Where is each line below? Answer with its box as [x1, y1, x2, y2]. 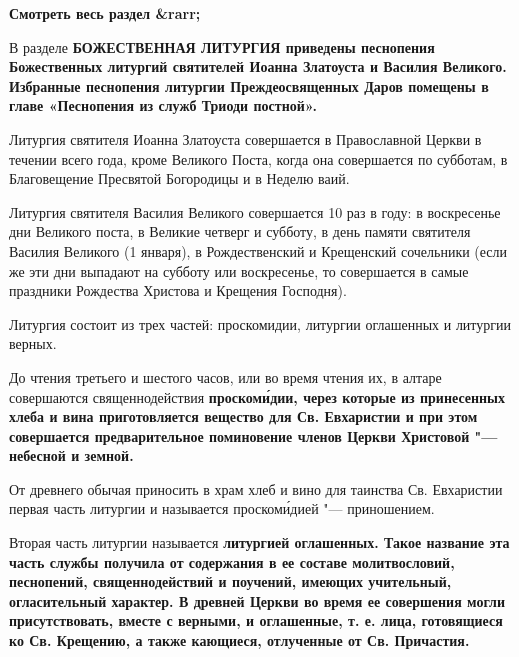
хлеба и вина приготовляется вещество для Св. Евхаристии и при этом [9, 406, 478, 427]
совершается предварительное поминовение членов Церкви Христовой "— [9, 425, 498, 446]
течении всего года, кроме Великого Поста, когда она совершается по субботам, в [9, 148, 508, 169]
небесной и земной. [9, 445, 134, 466]
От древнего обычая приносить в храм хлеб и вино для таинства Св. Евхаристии [9, 478, 503, 499]
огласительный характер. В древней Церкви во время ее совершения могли [9, 590, 506, 611]
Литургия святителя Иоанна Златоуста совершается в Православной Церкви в [9, 128, 482, 149]
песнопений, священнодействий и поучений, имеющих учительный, [9, 571, 452, 592]
